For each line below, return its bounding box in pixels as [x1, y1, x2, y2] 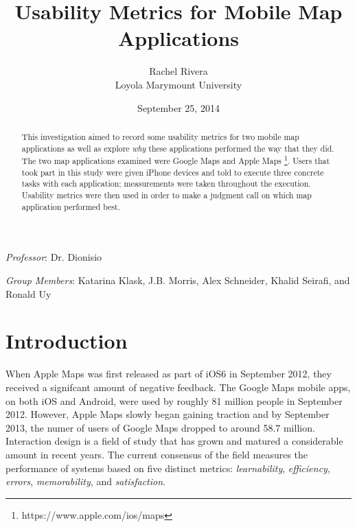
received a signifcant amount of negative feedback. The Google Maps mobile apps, [5, 379, 351, 394]
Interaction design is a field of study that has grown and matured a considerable [5, 434, 343, 448]
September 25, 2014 [137, 100, 220, 115]
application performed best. [21, 200, 120, 212]
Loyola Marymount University [115, 77, 242, 91]
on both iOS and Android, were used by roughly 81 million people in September [5, 393, 343, 408]
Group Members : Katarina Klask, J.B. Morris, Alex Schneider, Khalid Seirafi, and [5, 273, 350, 288]
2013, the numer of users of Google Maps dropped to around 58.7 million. [5, 420, 315, 434]
